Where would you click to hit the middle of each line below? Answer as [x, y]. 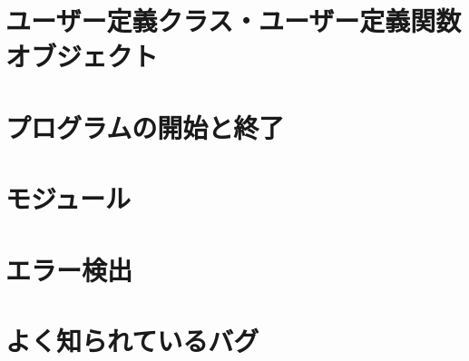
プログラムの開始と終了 [145, 127]
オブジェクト [82, 56]
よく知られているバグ [132, 340]
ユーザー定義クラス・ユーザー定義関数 [234, 20]
